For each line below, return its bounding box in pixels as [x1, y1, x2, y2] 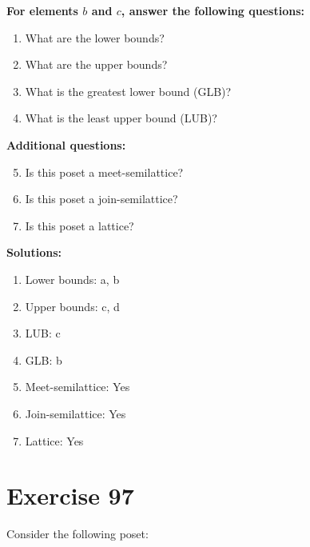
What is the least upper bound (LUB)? [25, 110, 217, 126]
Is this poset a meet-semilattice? [25, 163, 184, 180]
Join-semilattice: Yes [25, 405, 126, 421]
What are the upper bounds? [25, 56, 168, 73]
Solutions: [6, 244, 62, 261]
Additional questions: [6, 136, 126, 153]
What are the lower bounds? [25, 29, 165, 46]
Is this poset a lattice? [25, 217, 134, 234]
